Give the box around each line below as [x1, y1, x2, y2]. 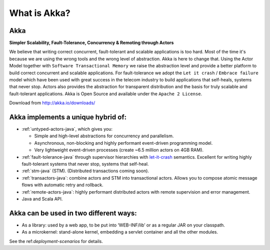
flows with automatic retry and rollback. [21, 182, 103, 188]
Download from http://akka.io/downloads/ [9, 100, 95, 106]
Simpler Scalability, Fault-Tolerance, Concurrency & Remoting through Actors [9, 40, 174, 46]
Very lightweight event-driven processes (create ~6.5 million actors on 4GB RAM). [34, 147, 204, 153]
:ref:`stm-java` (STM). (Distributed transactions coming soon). [21, 168, 149, 174]
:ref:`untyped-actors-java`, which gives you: [21, 126, 112, 132]
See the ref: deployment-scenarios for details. [9, 238, 103, 244]
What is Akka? [9, 7, 70, 18]
